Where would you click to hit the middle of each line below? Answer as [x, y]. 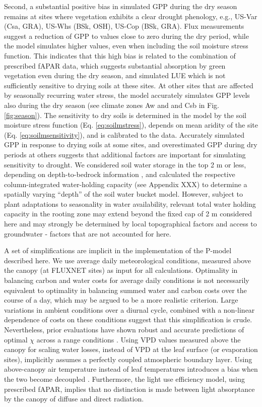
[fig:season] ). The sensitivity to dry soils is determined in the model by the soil [125, 115]
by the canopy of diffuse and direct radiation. [74, 399]
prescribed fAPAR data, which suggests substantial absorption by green [115, 65]
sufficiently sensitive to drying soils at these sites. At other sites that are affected [129, 85]
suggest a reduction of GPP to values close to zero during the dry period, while [126, 36]
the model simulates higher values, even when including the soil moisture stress [126, 46]
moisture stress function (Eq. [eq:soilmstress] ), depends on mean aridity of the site [131, 125]
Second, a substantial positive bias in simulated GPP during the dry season [121, 6]
